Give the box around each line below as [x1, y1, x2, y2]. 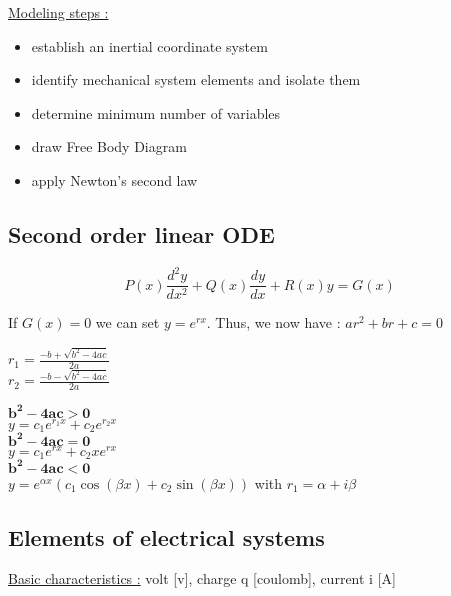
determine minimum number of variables [31, 102, 281, 123]
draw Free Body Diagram [31, 136, 187, 157]
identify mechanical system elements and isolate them [31, 69, 361, 90]
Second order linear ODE [8, 218, 275, 249]
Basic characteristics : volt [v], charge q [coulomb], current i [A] [8, 568, 396, 589]
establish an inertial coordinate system [31, 35, 268, 56]
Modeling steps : [8, 2, 109, 22]
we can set [95, 312, 160, 333]
